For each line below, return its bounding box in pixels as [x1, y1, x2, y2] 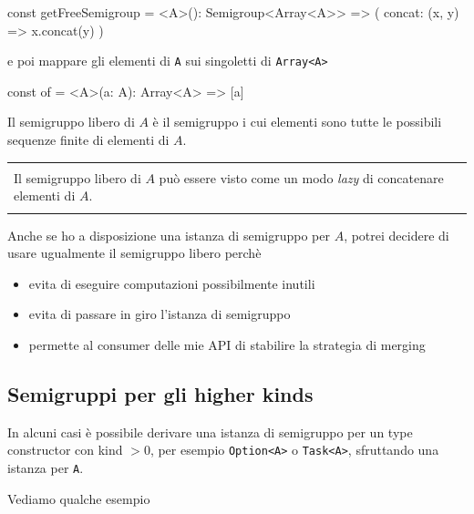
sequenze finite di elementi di [7, 130, 170, 149]
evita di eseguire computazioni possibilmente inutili [28, 273, 315, 293]
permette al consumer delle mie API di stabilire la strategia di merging [28, 334, 426, 354]
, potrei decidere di [344, 225, 449, 244]
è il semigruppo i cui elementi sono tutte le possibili [152, 112, 442, 131]
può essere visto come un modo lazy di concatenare [159, 168, 444, 187]
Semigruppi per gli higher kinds [7, 379, 314, 407]
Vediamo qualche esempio [7, 488, 150, 508]
